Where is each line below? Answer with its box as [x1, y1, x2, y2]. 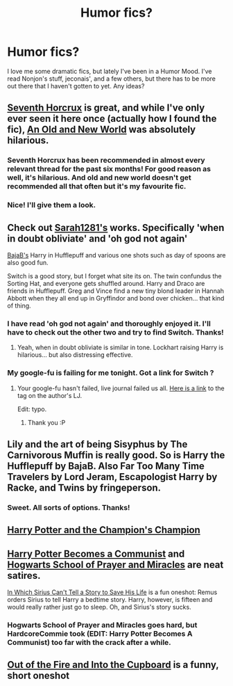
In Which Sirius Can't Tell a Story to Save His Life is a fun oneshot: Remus [7, 588, 218, 596]
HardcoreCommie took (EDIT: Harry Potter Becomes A [7, 629, 193, 639]
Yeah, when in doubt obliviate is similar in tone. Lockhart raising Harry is [17, 343, 224, 352]
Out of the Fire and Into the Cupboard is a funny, [7, 659, 219, 671]
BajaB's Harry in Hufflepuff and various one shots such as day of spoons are [7, 250, 227, 259]
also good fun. [7, 258, 49, 266]
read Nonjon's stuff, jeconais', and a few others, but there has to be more [7, 74, 216, 83]
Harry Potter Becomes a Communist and [7, 548, 185, 559]
